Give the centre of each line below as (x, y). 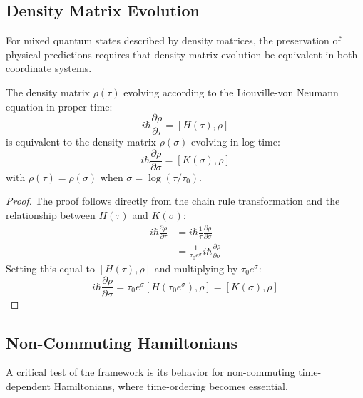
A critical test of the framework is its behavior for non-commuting (150, 372)
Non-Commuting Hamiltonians (122, 342)
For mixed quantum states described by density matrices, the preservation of (173, 40)
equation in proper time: (59, 106)
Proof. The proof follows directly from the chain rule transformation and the (173, 201)
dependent (29, 386)
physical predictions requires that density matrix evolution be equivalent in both (182, 54)
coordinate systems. (49, 68)
